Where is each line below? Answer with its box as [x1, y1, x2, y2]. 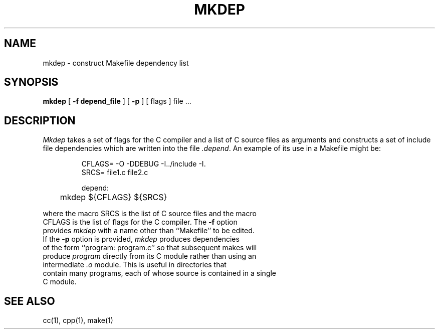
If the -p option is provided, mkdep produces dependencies [43, 235, 240, 244]
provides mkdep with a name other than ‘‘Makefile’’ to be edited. [43, 226, 255, 235]
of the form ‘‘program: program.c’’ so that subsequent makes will [43, 243, 257, 252]
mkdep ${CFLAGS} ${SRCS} [60, 192, 167, 203]
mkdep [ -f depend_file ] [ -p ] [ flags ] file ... [43, 97, 191, 106]
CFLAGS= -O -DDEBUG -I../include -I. [81, 159, 206, 169]
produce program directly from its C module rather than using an [43, 252, 257, 261]
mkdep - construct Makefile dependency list [43, 58, 189, 67]
